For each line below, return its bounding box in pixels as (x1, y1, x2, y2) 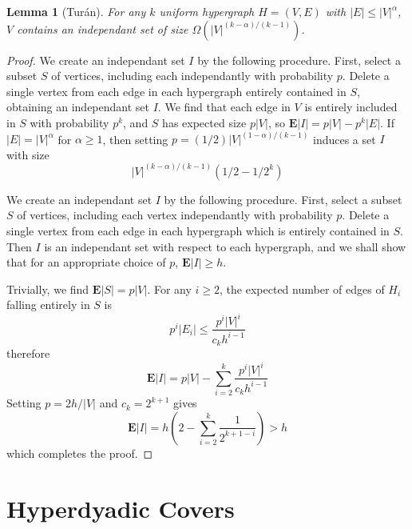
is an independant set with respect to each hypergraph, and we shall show (44, 238, 406, 254)
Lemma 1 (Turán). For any (6, 3, 146, 19)
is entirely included (304, 98, 398, 115)
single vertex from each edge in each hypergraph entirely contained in (6, 82, 347, 99)
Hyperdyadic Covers (6, 491, 235, 524)
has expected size (162, 114, 247, 130)
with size (6, 146, 50, 162)
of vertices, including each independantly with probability (51, 67, 334, 84)
